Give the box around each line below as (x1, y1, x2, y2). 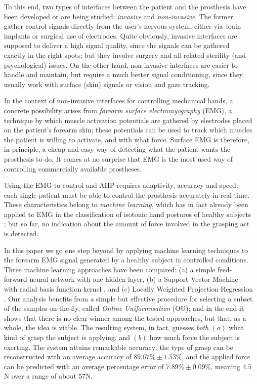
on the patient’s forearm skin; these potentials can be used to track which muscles (4, 125, 253, 135)
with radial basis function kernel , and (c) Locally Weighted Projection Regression (4, 284, 253, 294)
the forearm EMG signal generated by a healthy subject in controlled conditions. (4, 255, 249, 265)
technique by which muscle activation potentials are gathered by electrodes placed (4, 115, 252, 125)
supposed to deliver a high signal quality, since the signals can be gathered (4, 40, 230, 50)
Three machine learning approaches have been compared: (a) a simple (4, 264, 215, 274)
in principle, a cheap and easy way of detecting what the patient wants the (4, 144, 230, 154)
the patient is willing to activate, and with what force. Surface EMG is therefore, (4, 134, 250, 144)
